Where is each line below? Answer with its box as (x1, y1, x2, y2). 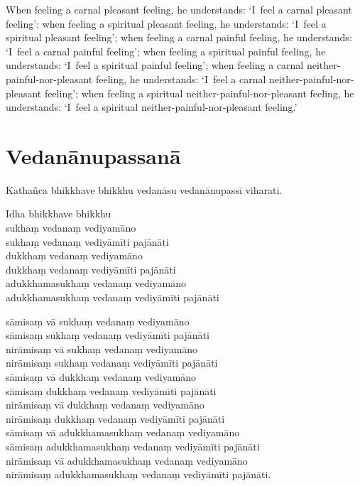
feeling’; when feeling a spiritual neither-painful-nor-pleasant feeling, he (44, 85, 354, 100)
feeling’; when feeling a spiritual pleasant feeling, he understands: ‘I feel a (6, 16, 327, 31)
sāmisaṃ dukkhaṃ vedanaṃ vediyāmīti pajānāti (6, 383, 217, 398)
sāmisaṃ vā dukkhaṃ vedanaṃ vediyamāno (6, 369, 197, 384)
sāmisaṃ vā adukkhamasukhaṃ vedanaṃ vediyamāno (6, 425, 240, 440)
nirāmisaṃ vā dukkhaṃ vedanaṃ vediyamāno (6, 397, 204, 412)
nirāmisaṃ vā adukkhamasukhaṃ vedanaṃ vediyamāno (6, 453, 248, 468)
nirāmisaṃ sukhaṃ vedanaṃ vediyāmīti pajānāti (6, 355, 218, 370)
